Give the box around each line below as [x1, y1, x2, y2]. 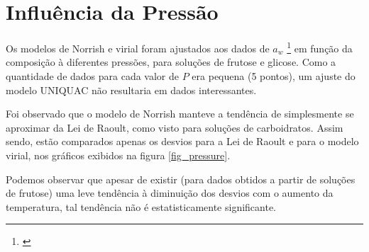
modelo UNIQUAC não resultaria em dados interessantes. [6, 82, 257, 97]
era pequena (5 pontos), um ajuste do [192, 68, 356, 83]
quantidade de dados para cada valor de [6, 68, 180, 83]
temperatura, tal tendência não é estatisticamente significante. [6, 199, 277, 214]
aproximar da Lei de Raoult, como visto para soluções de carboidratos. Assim [6, 120, 343, 134]
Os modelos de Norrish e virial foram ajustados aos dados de [6, 40, 270, 55]
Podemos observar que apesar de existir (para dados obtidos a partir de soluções [6, 171, 356, 186]
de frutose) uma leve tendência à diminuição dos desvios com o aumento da [6, 185, 334, 200]
